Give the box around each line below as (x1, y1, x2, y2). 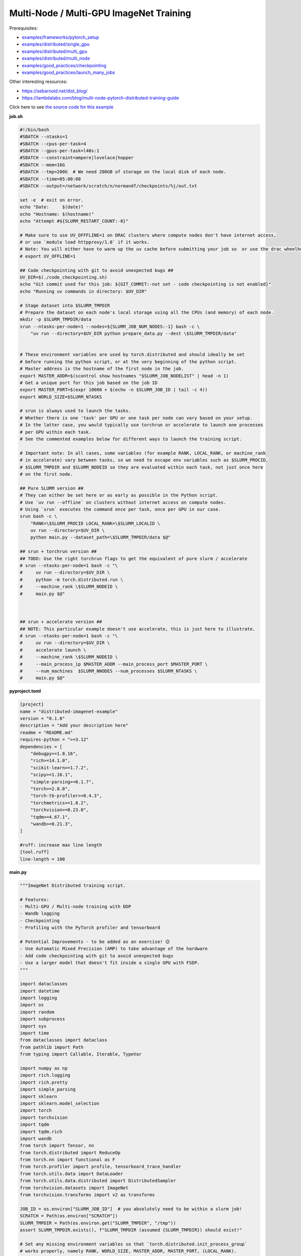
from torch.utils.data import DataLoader (20, 1171, 123, 1177)
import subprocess (20, 1016, 65, 1022)
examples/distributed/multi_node (22, 55, 90, 61)
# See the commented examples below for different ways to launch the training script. (20, 436, 242, 442)
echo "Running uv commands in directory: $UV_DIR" (20, 288, 147, 294)
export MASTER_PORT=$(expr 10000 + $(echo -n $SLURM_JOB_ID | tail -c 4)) (20, 387, 208, 393)
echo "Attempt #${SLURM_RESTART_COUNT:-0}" (20, 218, 129, 224)
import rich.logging (20, 1073, 70, 1078)
